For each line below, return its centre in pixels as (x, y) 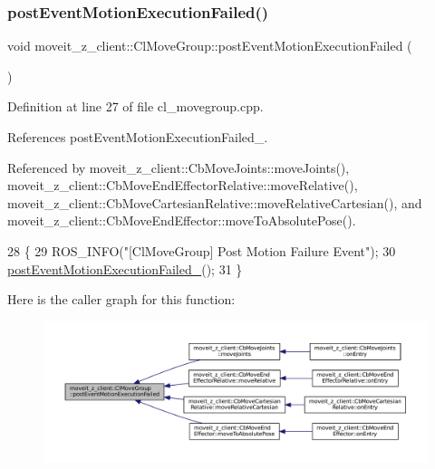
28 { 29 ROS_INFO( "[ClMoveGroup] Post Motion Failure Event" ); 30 (202, 250)
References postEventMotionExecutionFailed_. (138, 137)
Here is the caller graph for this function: (121, 299)
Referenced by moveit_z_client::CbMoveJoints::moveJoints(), (179, 167)
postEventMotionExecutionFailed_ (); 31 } (125, 268)
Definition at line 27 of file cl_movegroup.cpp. (135, 106)
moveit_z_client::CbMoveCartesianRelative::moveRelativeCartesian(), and (215, 202)
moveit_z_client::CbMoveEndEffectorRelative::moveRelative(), (183, 185)
